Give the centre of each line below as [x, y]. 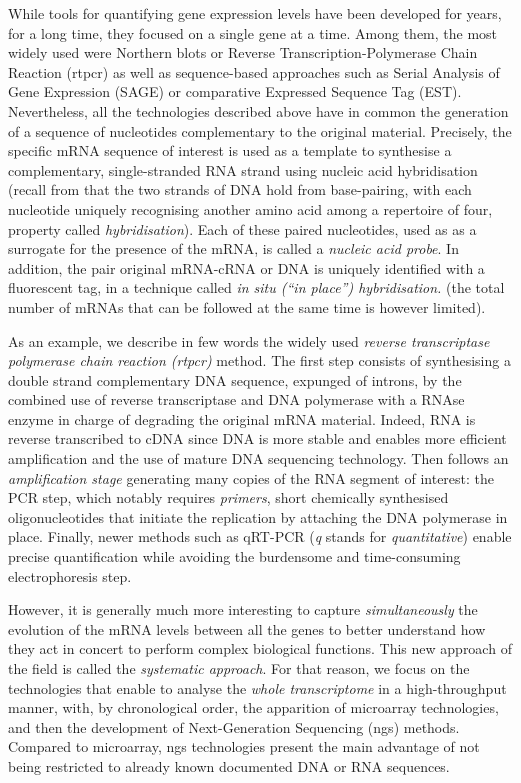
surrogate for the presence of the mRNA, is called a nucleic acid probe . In [233, 248]
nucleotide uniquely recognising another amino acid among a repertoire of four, [250, 208]
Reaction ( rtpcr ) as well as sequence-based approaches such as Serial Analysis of [254, 71]
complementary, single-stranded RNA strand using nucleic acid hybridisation [243, 169]
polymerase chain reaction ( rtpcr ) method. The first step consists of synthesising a [259, 360]
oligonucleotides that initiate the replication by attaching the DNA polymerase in [258, 516]
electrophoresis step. [70, 575]
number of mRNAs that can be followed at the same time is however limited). [247, 306]
